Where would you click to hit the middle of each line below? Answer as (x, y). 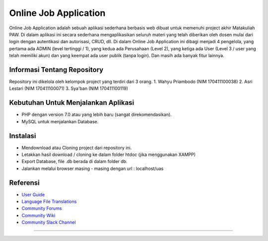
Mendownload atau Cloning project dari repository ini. (77, 148)
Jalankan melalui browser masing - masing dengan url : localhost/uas (93, 168)
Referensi (24, 183)
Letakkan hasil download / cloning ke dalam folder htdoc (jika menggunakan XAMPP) (109, 155)
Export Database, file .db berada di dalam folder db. (74, 161)
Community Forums (42, 208)
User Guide (33, 194)
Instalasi (23, 136)
